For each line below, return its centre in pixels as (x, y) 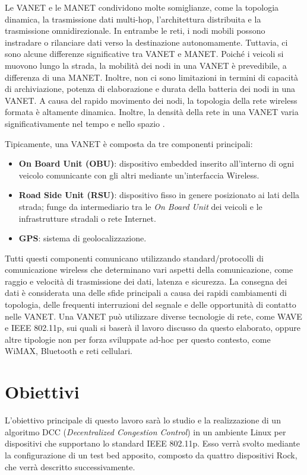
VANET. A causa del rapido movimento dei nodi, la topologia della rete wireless (151, 100)
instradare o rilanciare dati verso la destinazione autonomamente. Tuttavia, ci (146, 42)
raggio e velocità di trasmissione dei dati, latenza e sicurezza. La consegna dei (146, 281)
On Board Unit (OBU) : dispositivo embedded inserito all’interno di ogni (156, 163)
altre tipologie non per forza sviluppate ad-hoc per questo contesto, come (138, 339)
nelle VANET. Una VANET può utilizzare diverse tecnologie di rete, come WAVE (153, 316)
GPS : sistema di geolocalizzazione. (83, 238)
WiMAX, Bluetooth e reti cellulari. (69, 351)
